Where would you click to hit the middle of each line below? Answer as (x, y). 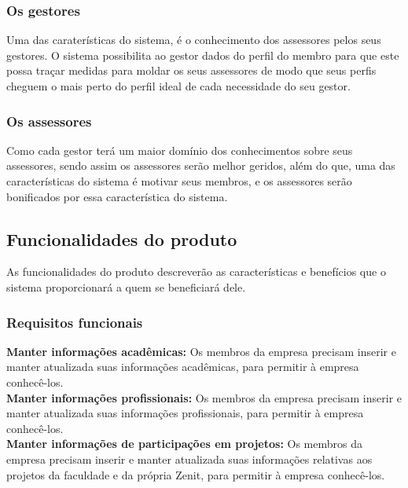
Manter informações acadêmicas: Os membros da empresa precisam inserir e (201, 351)
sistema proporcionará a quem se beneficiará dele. (126, 286)
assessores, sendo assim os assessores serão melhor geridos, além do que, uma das (201, 165)
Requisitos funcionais (75, 322)
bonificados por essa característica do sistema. (117, 196)
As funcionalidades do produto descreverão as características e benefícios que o (196, 272)
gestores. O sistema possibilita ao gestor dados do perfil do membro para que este (203, 55)
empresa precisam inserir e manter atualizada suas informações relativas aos (189, 459)
